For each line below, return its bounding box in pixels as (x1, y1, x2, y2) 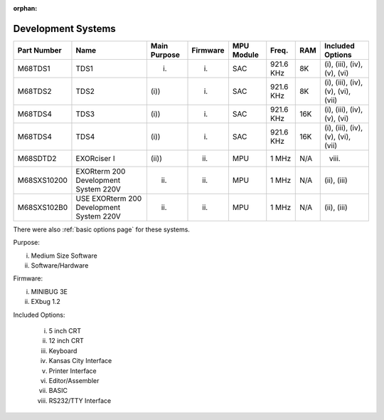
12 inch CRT (48, 337, 85, 345)
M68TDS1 (17, 63, 50, 73)
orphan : (13, 4, 38, 12)
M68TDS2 (17, 86, 52, 96)
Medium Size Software (31, 251, 97, 260)
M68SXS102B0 (17, 202, 68, 212)
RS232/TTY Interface (48, 396, 112, 405)
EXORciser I (75, 153, 115, 163)
